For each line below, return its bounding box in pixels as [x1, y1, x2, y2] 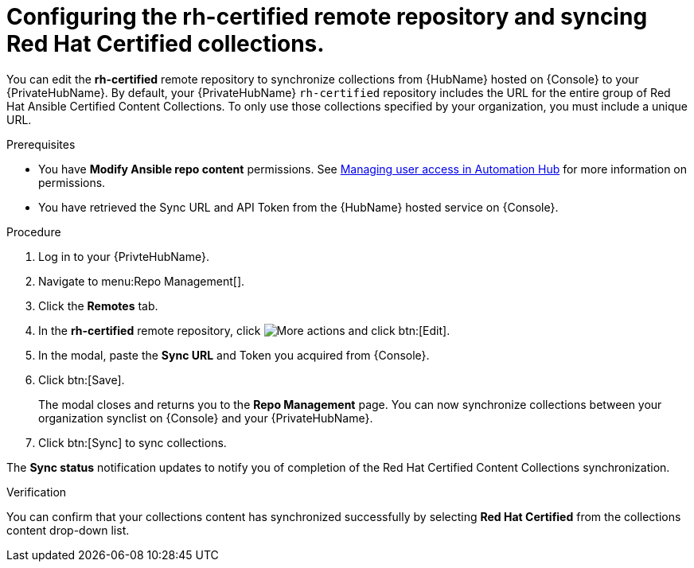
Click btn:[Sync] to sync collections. [38, 435, 227, 449]
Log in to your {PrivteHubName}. [38, 249, 210, 263]
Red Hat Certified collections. [6, 30, 325, 57]
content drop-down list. [6, 523, 130, 537]
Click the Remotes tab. [38, 298, 158, 313]
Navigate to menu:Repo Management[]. [38, 274, 245, 288]
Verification [6, 484, 67, 499]
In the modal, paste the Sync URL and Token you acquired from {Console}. [38, 348, 430, 362]
